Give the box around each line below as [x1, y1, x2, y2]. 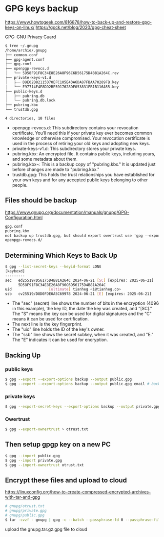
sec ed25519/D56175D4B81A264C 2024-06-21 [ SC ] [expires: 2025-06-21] [5, 278, 154, 283]
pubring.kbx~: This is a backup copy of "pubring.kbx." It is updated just [12, 161, 156, 167]
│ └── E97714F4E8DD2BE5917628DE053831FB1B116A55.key [5, 84, 119, 89]
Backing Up [5, 351, 41, 359]
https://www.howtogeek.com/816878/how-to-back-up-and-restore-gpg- [5, 19, 152, 25]
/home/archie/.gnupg [5, 48, 47, 53]
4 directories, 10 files [5, 116, 56, 121]
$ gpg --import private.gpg [5, 458, 62, 463]
